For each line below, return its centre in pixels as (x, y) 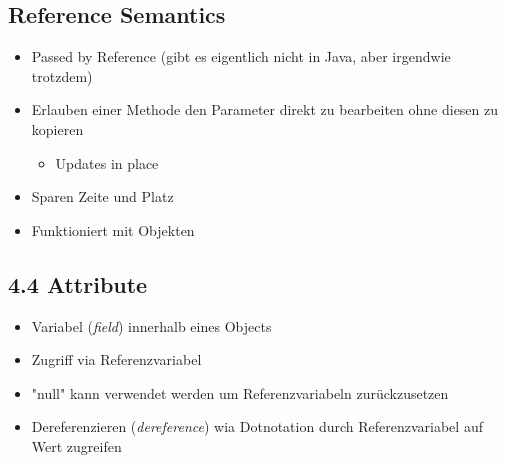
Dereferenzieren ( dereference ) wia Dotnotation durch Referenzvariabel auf (257, 426)
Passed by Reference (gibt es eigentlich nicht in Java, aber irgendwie (241, 56)
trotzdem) (62, 75)
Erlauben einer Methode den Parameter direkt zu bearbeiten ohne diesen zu (265, 109)
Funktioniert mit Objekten (113, 229)
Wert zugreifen (76, 445)
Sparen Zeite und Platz (102, 196)
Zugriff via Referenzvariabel (116, 359)
